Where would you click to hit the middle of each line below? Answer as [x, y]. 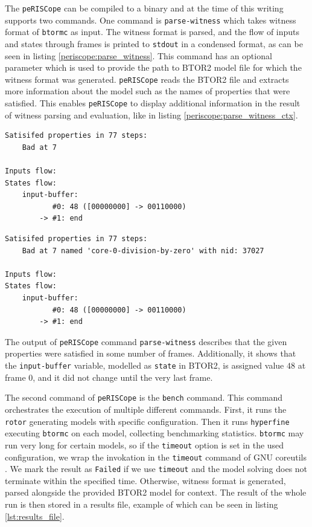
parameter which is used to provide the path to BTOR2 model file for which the [153, 67]
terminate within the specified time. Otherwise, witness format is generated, [145, 480]
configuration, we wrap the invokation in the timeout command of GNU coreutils [156, 457]
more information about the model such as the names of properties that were [148, 91]
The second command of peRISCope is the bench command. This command [144, 397]
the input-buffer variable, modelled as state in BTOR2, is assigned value [145, 365]
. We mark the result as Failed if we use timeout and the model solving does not [156, 469]
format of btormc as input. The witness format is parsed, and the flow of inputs [152, 32]
